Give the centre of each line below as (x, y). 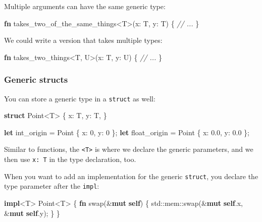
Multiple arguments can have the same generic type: (85, 6)
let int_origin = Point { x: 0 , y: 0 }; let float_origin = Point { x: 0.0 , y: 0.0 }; (127, 132)
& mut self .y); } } (32, 213)
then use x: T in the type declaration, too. (70, 159)
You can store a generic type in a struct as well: (80, 98)
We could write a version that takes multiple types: (83, 40)
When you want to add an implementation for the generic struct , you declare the (131, 176)
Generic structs (36, 79)
